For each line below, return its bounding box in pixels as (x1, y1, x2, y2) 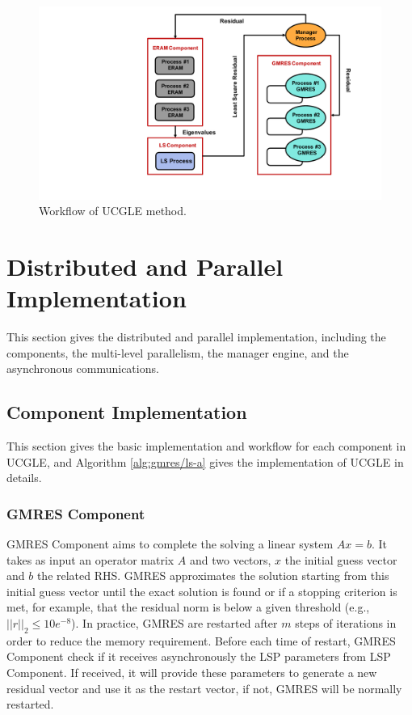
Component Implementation (6, 400, 247, 425)
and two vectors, (190, 551, 271, 568)
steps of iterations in (295, 614, 397, 631)
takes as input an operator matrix (6, 551, 174, 568)
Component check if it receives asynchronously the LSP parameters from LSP (6, 648, 391, 665)
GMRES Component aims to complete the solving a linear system (6, 535, 334, 552)
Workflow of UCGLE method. (39, 202, 187, 219)
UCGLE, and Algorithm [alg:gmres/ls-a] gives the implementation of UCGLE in (6, 453, 404, 470)
